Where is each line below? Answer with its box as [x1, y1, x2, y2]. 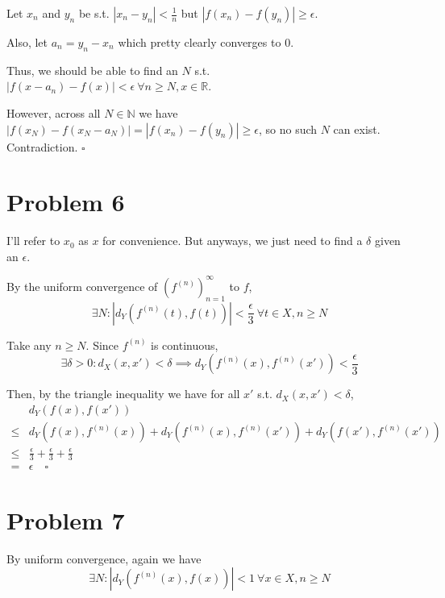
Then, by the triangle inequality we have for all [6, 385, 240, 402]
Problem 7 [6, 503, 125, 536]
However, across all [6, 104, 101, 121]
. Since [85, 336, 119, 353]
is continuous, [151, 336, 218, 353]
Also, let [6, 34, 48, 50]
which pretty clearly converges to [118, 34, 281, 50]
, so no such [258, 120, 318, 137]
